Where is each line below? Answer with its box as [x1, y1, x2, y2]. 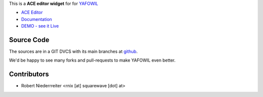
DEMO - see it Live [21, 23, 59, 29]
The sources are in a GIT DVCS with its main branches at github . [9, 48, 138, 54]
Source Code [9, 35, 50, 44]
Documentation [21, 16, 52, 22]
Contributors [9, 70, 49, 79]
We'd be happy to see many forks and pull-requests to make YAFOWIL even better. [9, 57, 176, 63]
